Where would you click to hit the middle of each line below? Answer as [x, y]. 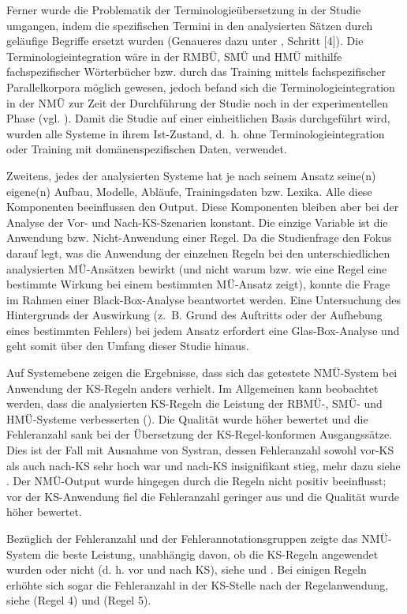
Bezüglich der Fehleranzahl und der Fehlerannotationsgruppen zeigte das [182, 538]
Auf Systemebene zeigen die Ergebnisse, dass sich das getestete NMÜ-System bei [202, 373]
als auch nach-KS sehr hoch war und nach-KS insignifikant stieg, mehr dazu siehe [203, 465]
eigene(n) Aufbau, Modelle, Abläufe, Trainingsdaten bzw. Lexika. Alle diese [189, 191]
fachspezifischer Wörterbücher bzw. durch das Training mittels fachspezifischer [196, 72]
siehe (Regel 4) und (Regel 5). [79, 600]
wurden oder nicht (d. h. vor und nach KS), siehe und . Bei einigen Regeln [187, 569]
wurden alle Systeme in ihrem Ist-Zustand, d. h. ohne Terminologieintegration [196, 133]
